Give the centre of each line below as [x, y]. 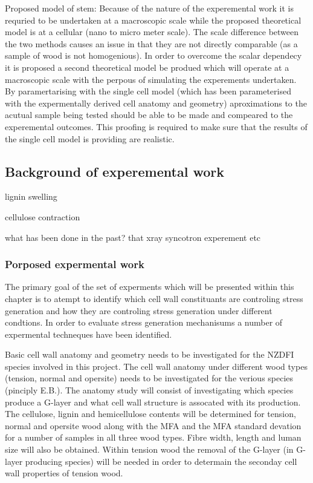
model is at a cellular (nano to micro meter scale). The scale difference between [152, 32]
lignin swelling [31, 196]
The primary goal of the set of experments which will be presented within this [150, 287]
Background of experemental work [115, 171]
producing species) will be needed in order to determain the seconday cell [161, 461]
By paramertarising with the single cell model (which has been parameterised [148, 91]
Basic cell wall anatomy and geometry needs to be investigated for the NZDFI [150, 354]
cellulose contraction [43, 216]
